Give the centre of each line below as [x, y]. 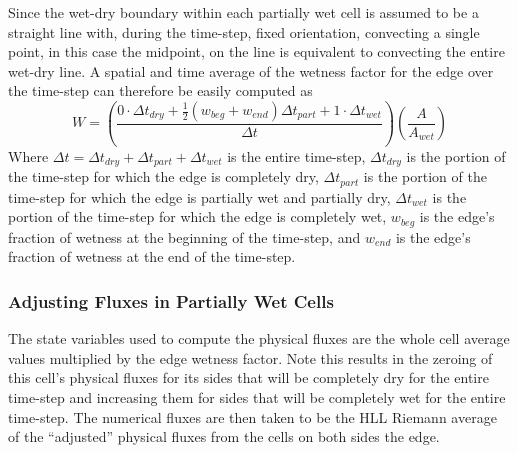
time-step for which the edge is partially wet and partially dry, [199, 196]
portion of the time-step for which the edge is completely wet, [197, 216]
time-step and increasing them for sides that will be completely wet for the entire [257, 397]
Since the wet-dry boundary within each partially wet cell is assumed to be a [243, 12]
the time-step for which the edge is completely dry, [163, 176]
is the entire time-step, [296, 155]
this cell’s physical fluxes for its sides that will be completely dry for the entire [248, 377]
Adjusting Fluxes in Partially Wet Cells [171, 300]
